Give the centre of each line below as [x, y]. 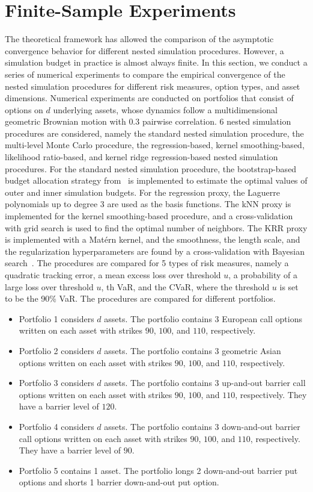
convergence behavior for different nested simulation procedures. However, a [144, 50]
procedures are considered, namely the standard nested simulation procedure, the [154, 133]
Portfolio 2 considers [56, 350]
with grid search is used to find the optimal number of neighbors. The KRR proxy [156, 227]
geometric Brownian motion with [65, 121]
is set [289, 286]
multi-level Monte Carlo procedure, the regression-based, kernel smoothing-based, [155, 145]
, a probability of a [263, 275]
